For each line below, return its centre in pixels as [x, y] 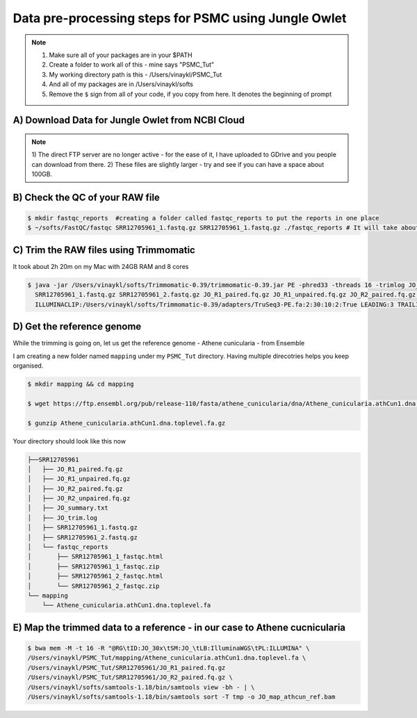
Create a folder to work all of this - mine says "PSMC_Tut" [132, 65]
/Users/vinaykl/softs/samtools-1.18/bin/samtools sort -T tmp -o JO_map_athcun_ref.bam [181, 696]
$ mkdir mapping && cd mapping [81, 384]
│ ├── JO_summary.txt [68, 508]
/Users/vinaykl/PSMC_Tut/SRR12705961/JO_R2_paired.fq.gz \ [130, 677]
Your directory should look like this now [69, 441]
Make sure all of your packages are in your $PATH [121, 55]
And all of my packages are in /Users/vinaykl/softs [121, 84]
